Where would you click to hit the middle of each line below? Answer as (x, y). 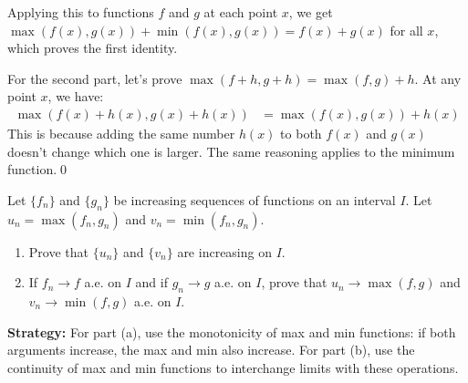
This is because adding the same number (121, 133)
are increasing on (224, 251)
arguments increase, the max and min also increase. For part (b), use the (211, 350)
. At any (438, 78)
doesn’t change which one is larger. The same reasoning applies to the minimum (231, 151)
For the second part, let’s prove (95, 78)
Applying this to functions (81, 12)
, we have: (76, 96)
